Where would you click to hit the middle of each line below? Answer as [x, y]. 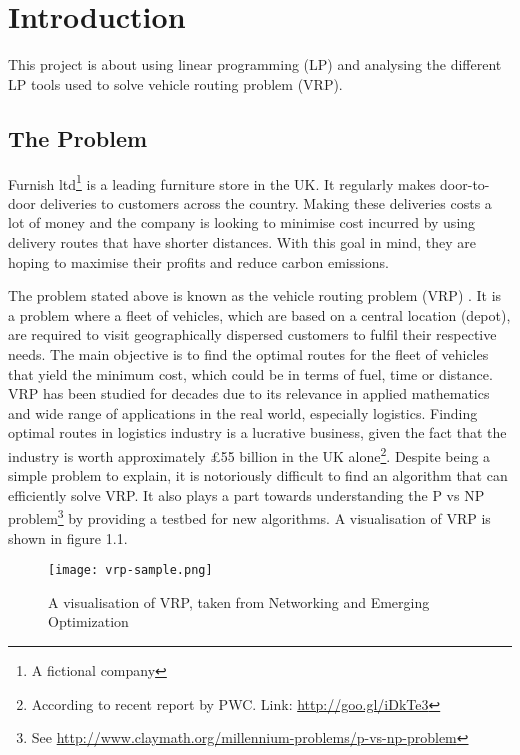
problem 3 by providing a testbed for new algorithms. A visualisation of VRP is [249, 516]
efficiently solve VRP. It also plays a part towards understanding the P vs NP [246, 494]
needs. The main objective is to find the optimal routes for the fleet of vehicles [248, 353]
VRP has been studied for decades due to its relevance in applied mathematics [249, 393]
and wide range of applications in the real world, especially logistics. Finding [243, 412]
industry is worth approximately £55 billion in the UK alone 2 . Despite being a [249, 454]
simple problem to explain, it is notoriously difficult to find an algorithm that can [258, 475]
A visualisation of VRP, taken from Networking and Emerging [239, 601]
